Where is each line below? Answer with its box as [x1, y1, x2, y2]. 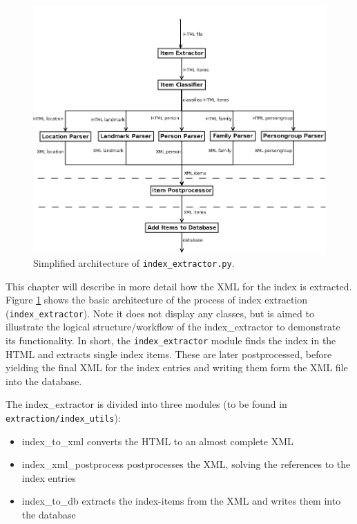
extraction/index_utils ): [6, 411, 121, 424]
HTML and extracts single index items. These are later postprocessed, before [6, 346, 332, 361]
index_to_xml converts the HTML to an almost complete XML [21, 433, 293, 448]
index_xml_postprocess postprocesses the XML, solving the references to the [21, 457, 351, 471]
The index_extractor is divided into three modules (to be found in [6, 397, 287, 411]
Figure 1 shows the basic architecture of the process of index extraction [6, 292, 308, 307]
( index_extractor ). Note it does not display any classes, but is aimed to [6, 306, 314, 320]
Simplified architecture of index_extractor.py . [33, 255, 235, 270]
